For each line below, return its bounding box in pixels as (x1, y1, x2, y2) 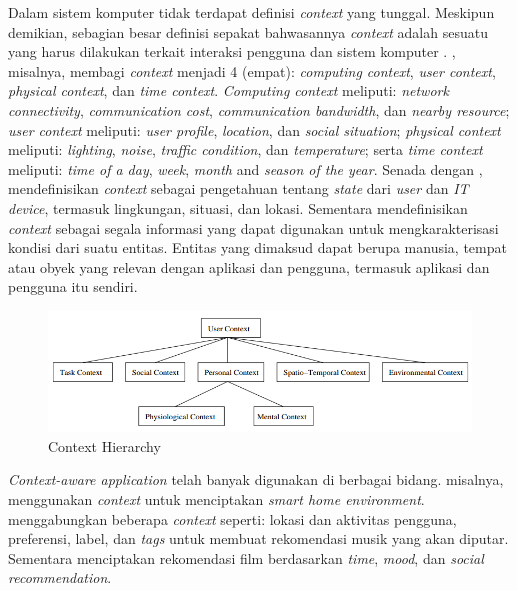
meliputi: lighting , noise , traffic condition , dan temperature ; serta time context (8, 139, 483, 160)
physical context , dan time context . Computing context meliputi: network (8, 80, 449, 101)
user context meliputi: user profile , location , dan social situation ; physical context (8, 119, 501, 140)
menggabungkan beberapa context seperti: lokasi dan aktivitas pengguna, (8, 508, 457, 529)
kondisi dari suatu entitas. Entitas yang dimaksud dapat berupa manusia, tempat (8, 237, 507, 258)
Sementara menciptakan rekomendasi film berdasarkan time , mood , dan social (8, 547, 484, 568)
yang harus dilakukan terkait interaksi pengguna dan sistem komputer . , (8, 41, 456, 62)
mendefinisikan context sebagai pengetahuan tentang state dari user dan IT (8, 178, 469, 199)
